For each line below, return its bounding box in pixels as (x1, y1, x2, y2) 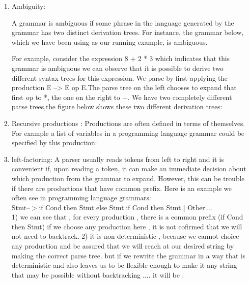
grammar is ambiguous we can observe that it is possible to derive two (11, 63, 223, 73)
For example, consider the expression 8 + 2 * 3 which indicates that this (11, 53, 230, 63)
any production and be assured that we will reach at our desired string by (11, 241, 234, 251)
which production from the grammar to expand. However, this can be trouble (11, 173, 245, 183)
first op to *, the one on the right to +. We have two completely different (11, 92, 232, 102)
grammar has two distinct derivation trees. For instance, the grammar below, (11, 27, 244, 37)
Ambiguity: (11, 1, 46, 11)
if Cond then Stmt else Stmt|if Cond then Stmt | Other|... (39, 202, 213, 212)
